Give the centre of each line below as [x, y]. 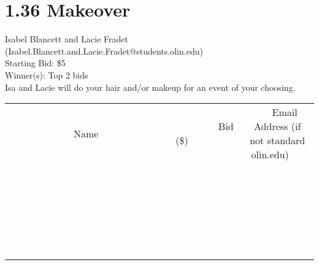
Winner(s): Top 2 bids [47, 75]
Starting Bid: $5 [35, 63]
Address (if [278, 126]
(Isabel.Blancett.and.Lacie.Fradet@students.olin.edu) [104, 51]
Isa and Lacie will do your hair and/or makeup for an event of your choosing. [150, 87]
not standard [278, 140]
